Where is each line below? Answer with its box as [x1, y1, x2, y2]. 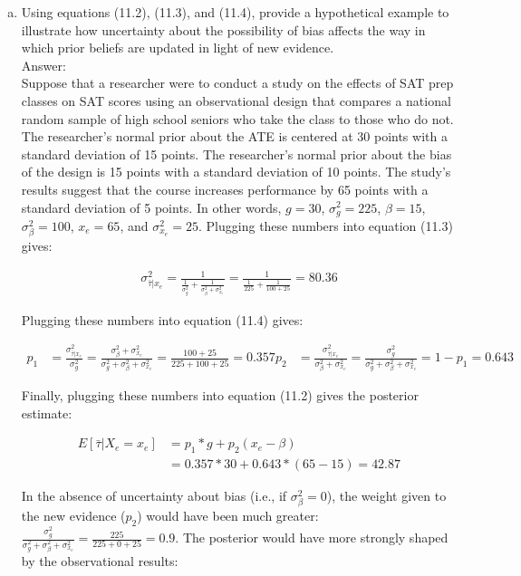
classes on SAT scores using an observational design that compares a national [21, 91, 451, 110]
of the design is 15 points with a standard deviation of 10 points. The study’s [21, 162, 451, 181]
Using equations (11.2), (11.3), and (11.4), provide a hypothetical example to [21, 3, 449, 21]
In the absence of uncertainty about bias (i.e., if [21, 486, 287, 505]
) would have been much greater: [137, 506, 319, 525]
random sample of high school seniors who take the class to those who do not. [21, 109, 454, 128]
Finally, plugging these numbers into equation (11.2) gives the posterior [21, 386, 419, 405]
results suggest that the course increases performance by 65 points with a [21, 179, 429, 198]
